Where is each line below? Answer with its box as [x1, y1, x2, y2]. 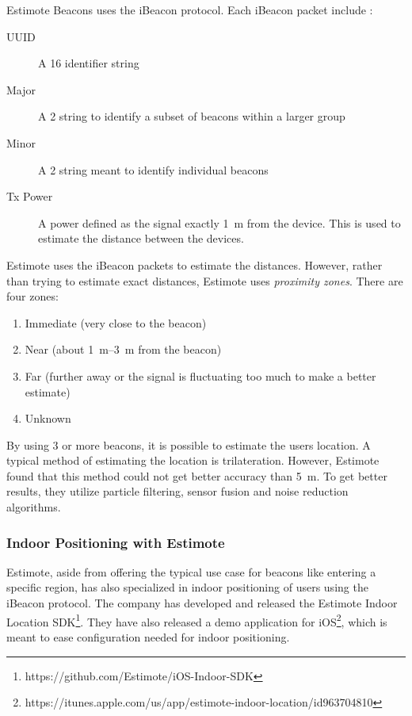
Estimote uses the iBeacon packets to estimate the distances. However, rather [6, 256, 383, 273]
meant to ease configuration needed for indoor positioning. [6, 628, 290, 645]
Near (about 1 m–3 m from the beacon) [25, 341, 222, 358]
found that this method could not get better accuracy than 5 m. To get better [6, 467, 387, 484]
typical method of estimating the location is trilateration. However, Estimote [6, 452, 380, 469]
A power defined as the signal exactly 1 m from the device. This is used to [38, 214, 401, 231]
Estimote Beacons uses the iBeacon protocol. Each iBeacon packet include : [6, 2, 373, 17]
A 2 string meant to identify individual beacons [38, 161, 269, 178]
